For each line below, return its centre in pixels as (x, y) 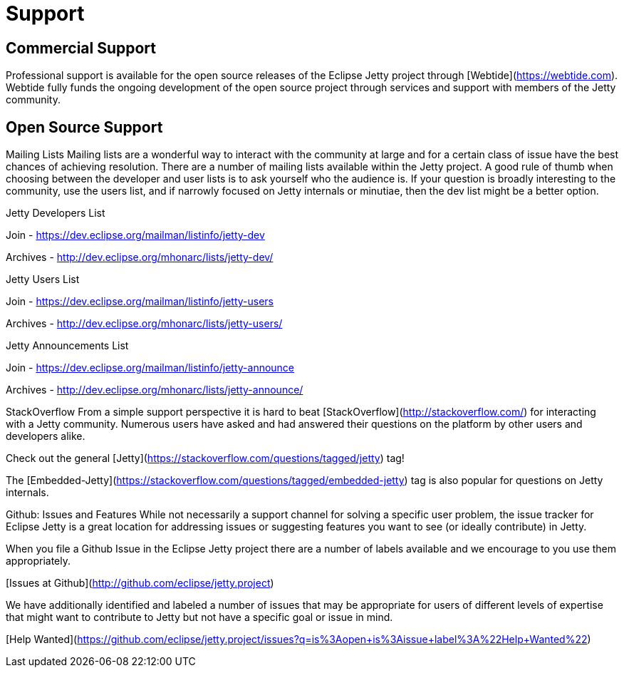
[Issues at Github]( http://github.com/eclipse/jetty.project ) (140, 583)
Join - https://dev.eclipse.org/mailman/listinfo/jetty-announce (150, 368)
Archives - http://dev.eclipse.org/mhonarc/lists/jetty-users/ (144, 324)
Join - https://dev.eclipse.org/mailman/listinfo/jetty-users (140, 302)
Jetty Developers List (56, 213)
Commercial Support (81, 48)
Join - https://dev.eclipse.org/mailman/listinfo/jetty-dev (135, 235)
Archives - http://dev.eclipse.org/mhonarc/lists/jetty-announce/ (155, 390)
